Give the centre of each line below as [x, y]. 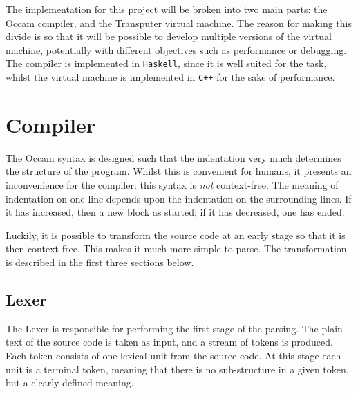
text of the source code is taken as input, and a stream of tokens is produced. [169, 342]
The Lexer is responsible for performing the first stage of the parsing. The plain [174, 328]
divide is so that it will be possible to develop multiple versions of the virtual [169, 36]
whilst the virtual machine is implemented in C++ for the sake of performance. [170, 77]
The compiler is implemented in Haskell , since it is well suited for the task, [166, 63]
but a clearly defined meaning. [70, 383]
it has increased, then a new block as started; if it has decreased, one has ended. [175, 212]
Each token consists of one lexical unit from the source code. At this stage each [173, 355]
